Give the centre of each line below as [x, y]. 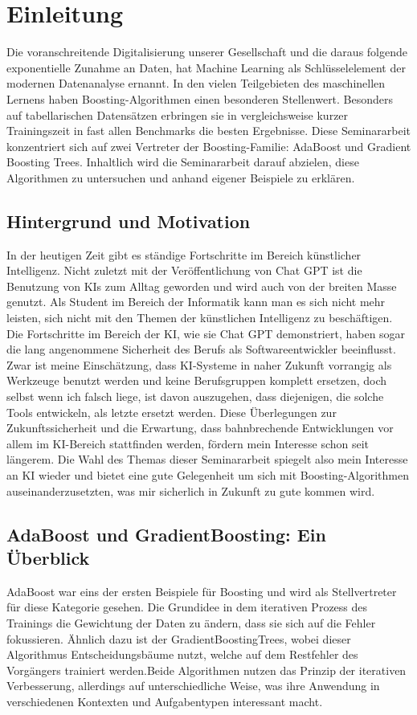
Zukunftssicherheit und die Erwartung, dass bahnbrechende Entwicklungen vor [200, 428]
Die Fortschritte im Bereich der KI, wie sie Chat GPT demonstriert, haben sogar [206, 333]
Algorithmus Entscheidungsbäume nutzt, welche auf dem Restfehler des [182, 654]
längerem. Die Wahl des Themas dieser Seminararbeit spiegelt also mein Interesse [207, 459]
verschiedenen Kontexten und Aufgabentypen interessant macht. [165, 701]
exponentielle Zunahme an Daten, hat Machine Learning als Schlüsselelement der [206, 67]
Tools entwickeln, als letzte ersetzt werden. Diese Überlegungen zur [172, 412]
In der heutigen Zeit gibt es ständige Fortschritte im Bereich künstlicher [184, 254]
